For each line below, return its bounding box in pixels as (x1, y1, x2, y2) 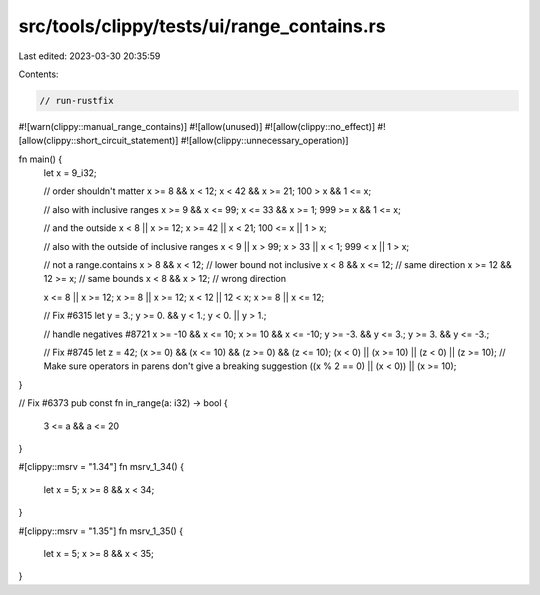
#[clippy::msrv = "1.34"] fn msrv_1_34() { (18, 461, 185, 473)
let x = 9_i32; (43, 167, 97, 179)
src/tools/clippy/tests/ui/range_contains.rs (18, 15, 386, 37)
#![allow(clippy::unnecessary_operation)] (180, 135, 349, 147)
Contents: (18, 68, 59, 80)
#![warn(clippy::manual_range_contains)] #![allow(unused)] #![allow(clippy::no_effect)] (18, 120, 376, 132)
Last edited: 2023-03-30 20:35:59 (18, 50, 161, 62)
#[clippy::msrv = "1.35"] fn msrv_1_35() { (18, 525, 184, 537)
